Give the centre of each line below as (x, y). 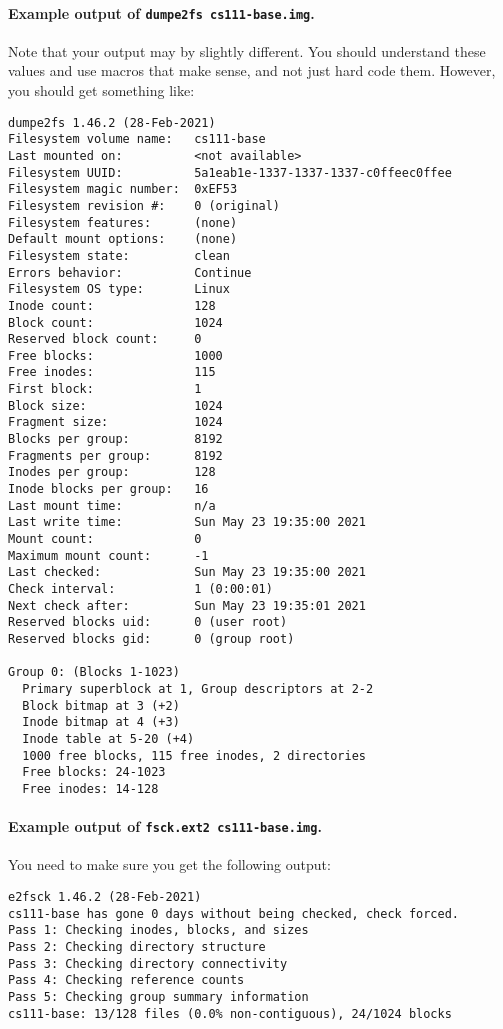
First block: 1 (105, 389)
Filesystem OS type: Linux (119, 289)
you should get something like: (101, 90)
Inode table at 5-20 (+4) (108, 738)
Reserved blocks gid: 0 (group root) (151, 638)
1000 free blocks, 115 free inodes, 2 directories (194, 755)
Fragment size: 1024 (115, 422)
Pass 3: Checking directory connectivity (148, 963)
